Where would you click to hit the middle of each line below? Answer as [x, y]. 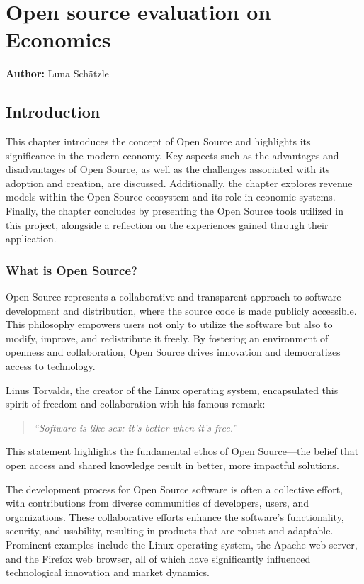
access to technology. [51, 366]
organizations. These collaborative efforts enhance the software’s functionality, [175, 516]
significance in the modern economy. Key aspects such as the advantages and [172, 155]
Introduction [53, 112]
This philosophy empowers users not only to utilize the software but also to [169, 324]
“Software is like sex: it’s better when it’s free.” [135, 427]
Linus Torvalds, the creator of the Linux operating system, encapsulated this [172, 389]
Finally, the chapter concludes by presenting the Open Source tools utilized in [175, 211]
